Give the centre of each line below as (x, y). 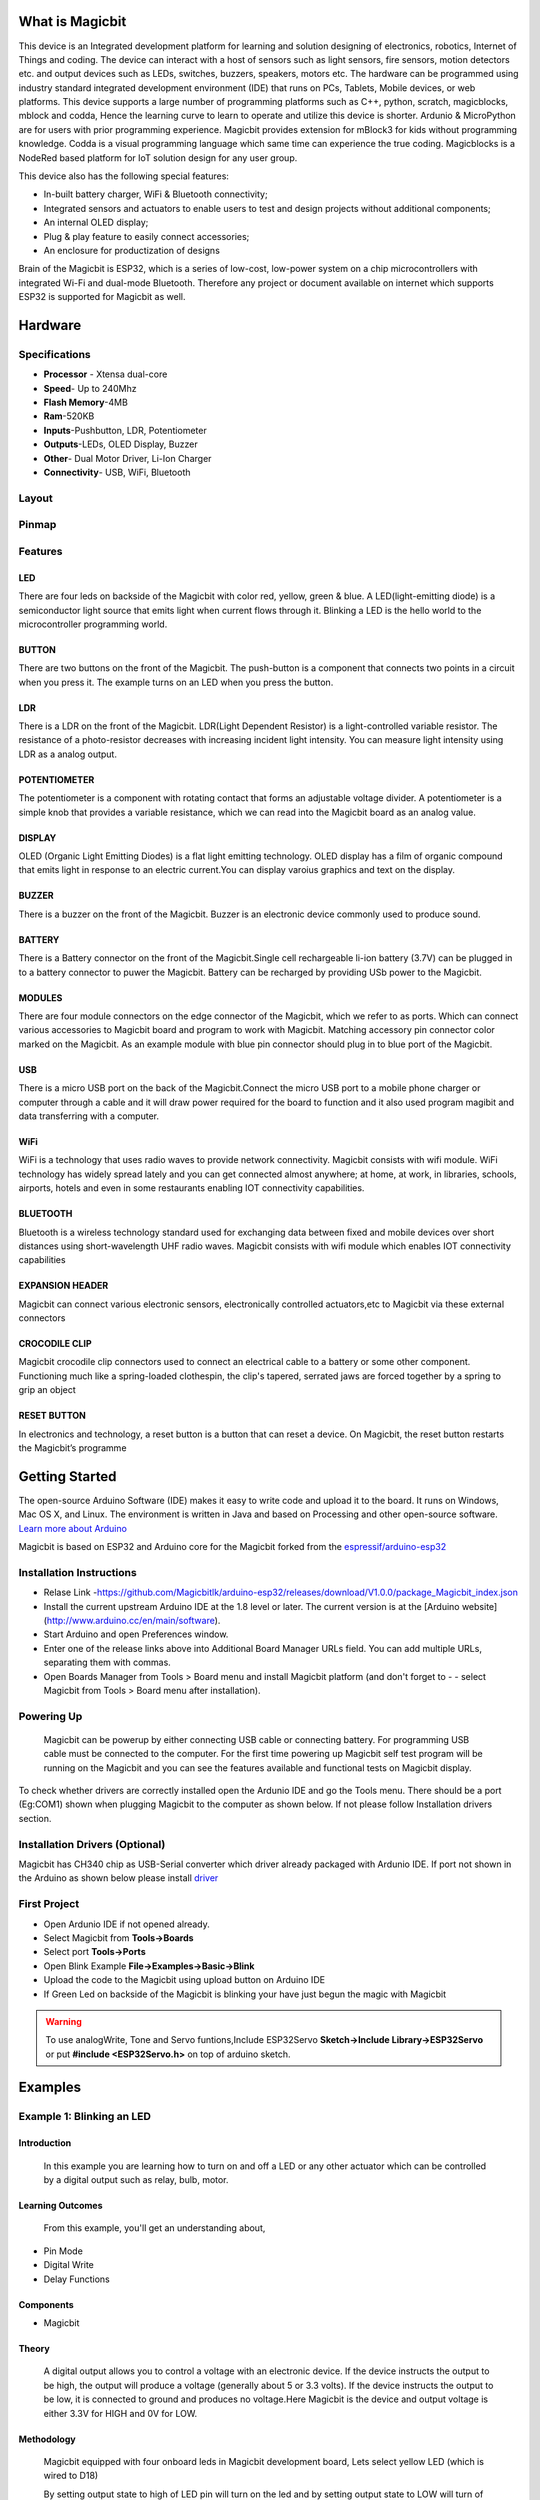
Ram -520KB (69, 416)
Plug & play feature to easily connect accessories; (146, 236)
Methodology (47, 2439)
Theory (34, 2348)
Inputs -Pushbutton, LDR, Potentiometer (125, 430)
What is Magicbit (72, 21)
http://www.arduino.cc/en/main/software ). (133, 1621)
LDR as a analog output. (67, 754)
